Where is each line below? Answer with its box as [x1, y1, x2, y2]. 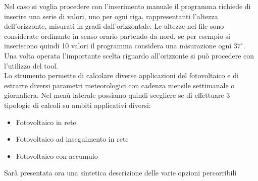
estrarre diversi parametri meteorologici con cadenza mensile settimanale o [4, 80, 235, 90]
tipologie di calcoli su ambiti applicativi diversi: [4, 99, 151, 110]
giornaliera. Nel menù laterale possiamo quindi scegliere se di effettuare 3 [4, 90, 230, 100]
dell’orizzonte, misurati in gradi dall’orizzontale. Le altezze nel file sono [4, 21, 224, 31]
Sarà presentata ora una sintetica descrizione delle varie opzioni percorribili [4, 167, 237, 178]
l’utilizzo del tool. [4, 60, 58, 71]
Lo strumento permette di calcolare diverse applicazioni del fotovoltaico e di [4, 70, 239, 81]
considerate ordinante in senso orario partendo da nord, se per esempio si [4, 30, 230, 41]
